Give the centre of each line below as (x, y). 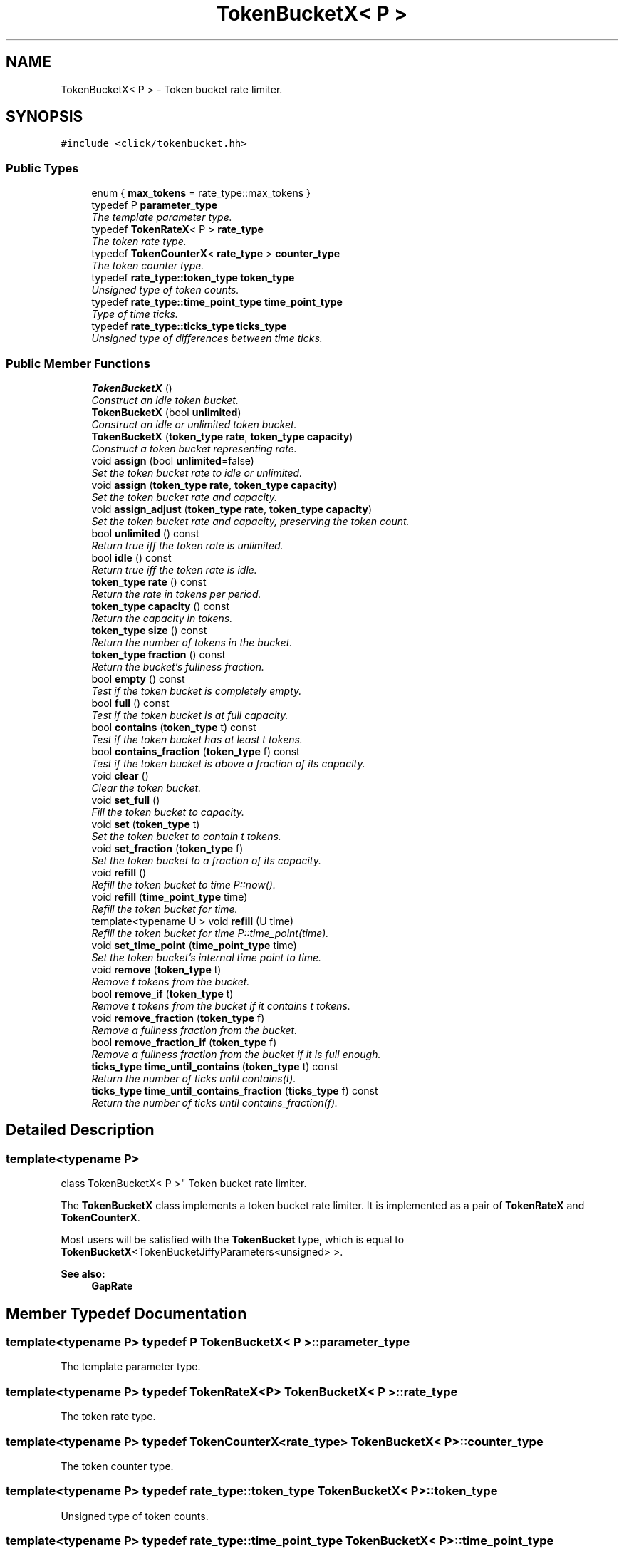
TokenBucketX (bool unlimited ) (166, 412)
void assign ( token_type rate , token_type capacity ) (214, 485)
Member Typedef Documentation (126, 1313)
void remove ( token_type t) (156, 969)
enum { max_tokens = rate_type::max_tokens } (201, 193)
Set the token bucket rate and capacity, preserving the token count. (250, 521)
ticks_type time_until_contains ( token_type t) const (215, 1066)
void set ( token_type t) (146, 824)
